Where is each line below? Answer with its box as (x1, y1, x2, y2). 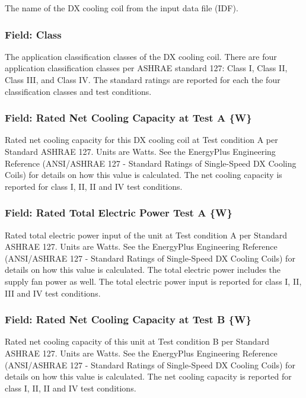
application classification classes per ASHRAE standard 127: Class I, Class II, (5, 62, 288, 74)
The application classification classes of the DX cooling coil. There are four (5, 50, 277, 62)
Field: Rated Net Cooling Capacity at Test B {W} (5, 312, 251, 327)
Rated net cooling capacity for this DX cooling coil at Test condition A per (5, 133, 278, 146)
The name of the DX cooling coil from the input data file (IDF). (5, 2, 238, 14)
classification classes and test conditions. (5, 85, 152, 97)
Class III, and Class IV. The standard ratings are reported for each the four (5, 74, 280, 85)
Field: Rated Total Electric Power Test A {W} (5, 205, 232, 220)
